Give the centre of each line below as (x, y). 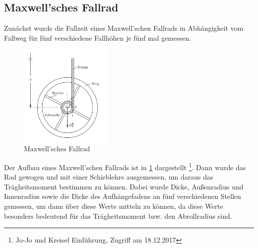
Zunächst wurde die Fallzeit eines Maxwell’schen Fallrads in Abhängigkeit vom (124, 28)
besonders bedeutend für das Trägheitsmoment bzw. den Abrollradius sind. (118, 216)
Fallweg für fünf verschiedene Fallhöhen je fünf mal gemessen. (98, 37)
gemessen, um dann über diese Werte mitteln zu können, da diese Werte (114, 206)
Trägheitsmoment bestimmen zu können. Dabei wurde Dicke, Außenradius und (124, 186)
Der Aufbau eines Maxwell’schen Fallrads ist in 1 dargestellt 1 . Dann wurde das (125, 166)
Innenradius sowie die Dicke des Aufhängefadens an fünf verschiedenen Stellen (123, 196)
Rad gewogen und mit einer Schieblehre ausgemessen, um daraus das (109, 177)
